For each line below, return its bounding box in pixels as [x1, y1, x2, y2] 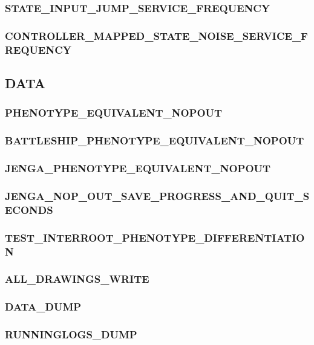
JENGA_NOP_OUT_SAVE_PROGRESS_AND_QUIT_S [5, 188, 310, 203]
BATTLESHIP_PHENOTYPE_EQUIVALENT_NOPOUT [5, 133, 304, 148]
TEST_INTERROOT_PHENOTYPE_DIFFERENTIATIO [5, 230, 305, 245]
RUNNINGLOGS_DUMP [5, 327, 137, 342]
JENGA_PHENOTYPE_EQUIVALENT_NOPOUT [5, 161, 271, 175]
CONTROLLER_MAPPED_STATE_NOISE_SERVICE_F [5, 28, 308, 43]
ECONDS [5, 202, 53, 217]
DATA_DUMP [5, 299, 82, 314]
